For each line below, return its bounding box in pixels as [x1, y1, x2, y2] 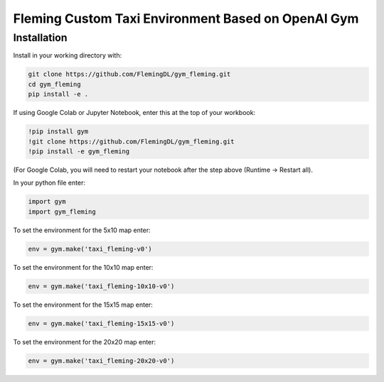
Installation [13, 31, 68, 44]
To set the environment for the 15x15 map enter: [13, 300, 153, 309]
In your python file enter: [13, 178, 85, 187]
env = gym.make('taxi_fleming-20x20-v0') [28, 356, 175, 365]
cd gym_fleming [28, 80, 81, 88]
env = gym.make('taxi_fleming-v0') [28, 245, 152, 253]
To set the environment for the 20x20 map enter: [13, 337, 156, 346]
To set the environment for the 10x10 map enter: [13, 263, 154, 271]
